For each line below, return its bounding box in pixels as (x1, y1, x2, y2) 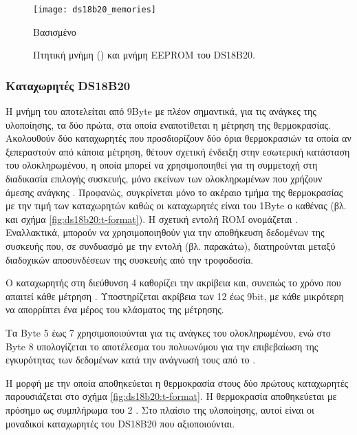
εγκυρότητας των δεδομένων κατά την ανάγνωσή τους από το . (6, 352, 256, 367)
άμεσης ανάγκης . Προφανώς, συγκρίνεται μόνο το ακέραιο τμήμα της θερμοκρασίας (6, 184, 343, 199)
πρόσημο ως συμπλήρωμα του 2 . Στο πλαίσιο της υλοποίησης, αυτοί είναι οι (6, 402, 314, 416)
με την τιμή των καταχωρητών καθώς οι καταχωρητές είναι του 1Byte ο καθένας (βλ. (6, 198, 347, 213)
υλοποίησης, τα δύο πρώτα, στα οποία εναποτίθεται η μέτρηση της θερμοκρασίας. (6, 117, 331, 131)
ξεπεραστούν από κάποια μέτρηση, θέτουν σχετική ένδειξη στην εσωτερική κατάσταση (6, 144, 350, 158)
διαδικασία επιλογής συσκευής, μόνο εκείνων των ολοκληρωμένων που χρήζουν (6, 171, 323, 186)
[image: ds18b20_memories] (33, 5, 156, 14)
